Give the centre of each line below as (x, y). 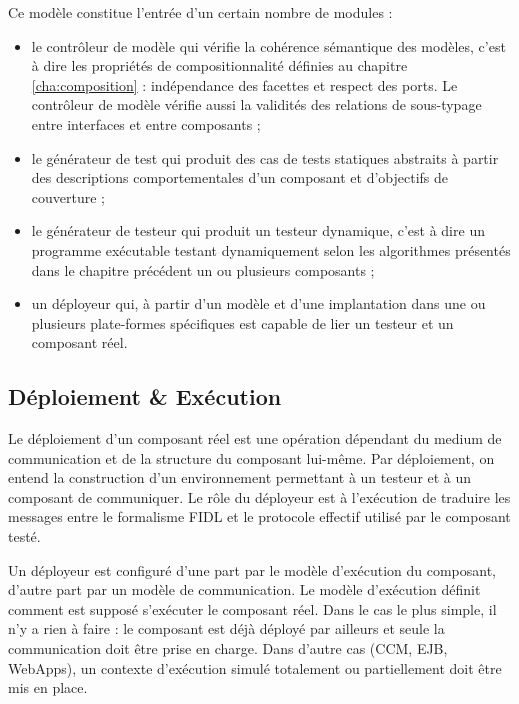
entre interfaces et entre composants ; (146, 123)
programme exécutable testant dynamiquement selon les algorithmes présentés (271, 249)
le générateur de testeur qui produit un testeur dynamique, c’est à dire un (258, 230)
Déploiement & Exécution (145, 396)
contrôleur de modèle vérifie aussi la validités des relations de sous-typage (256, 104)
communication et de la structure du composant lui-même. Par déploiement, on (251, 457)
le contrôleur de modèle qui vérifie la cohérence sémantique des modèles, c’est (268, 45)
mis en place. (48, 687)
